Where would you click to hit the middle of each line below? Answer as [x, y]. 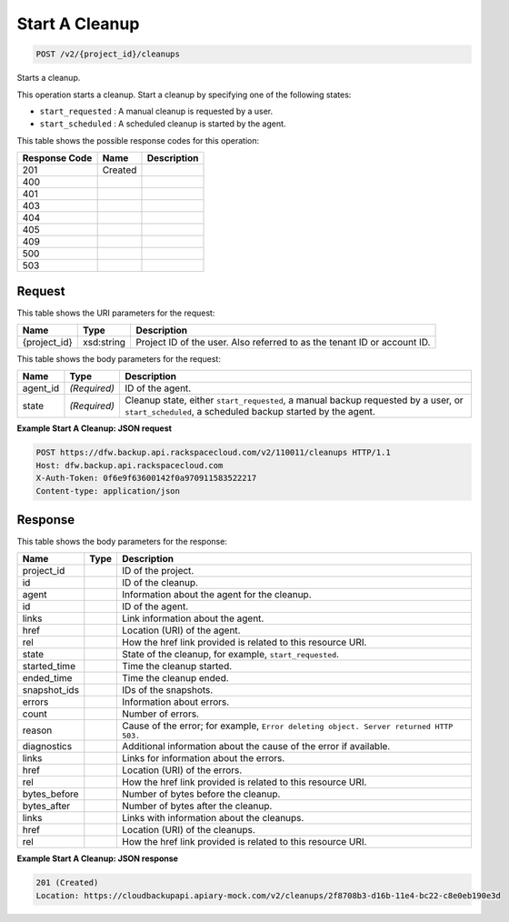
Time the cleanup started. [177, 666]
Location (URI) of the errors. [182, 770]
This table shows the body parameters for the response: [122, 542]
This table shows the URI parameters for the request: [116, 313]
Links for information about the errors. [203, 758]
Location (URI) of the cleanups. [189, 830]
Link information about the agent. [193, 618]
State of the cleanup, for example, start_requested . [230, 655]
